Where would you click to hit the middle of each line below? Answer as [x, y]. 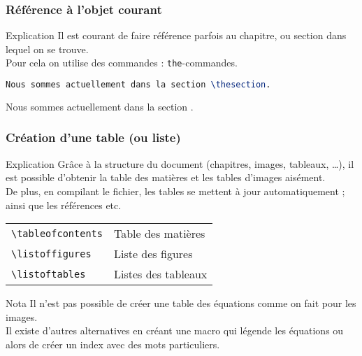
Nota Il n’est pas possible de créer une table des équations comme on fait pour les [181, 303]
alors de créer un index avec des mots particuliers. [113, 344]
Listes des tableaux [160, 274]
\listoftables [49, 274]
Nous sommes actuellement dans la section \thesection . [138, 85]
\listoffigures [51, 254]
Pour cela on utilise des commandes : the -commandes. [122, 63]
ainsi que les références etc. [64, 205]
